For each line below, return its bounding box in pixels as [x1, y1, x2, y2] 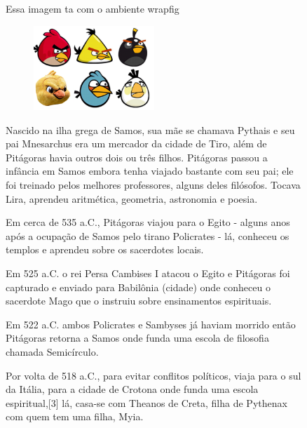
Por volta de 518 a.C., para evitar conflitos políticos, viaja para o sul [6, 368, 301, 382]
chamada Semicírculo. [6, 344, 99, 359]
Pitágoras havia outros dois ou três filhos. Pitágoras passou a [6, 149, 268, 164]
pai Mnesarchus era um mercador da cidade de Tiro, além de [6, 136, 267, 151]
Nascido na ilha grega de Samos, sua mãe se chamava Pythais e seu [6, 122, 295, 137]
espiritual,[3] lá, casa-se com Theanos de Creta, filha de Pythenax [6, 395, 287, 410]
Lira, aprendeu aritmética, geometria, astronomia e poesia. [6, 191, 258, 206]
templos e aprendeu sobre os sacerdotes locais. [6, 242, 204, 257]
